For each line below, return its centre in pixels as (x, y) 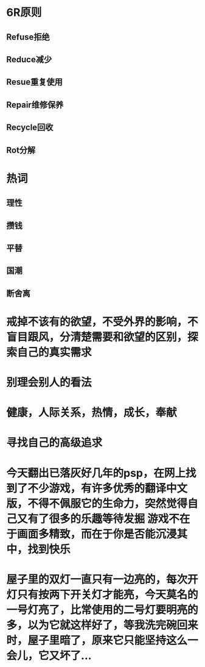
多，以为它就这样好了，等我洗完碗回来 (102, 625)
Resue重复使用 (34, 82)
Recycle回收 (30, 128)
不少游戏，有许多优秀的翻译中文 (108, 488)
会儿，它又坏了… (49, 655)
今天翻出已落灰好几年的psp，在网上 (96, 473)
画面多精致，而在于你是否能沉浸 (97, 534)
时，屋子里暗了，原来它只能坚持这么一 (102, 640)
